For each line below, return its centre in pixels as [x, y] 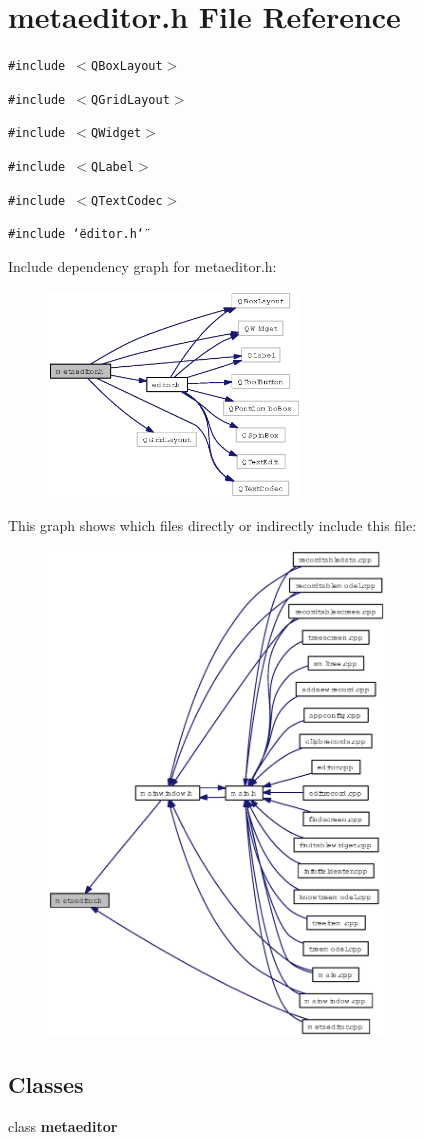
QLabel [113, 167]
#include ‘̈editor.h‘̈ [76, 234]
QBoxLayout [127, 66]
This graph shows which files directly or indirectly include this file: [212, 525]
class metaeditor [63, 1125]
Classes [46, 1083]
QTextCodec [127, 200]
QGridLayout [130, 99]
